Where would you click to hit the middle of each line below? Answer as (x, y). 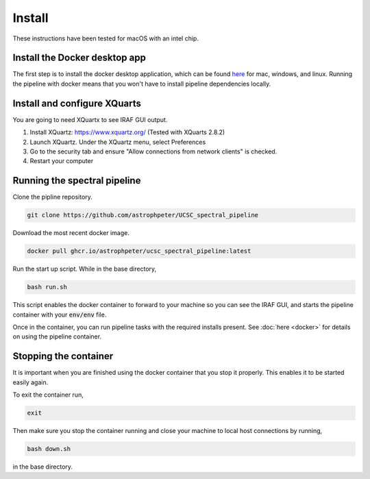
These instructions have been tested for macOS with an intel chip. (106, 38)
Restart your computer (62, 161)
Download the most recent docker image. (71, 233)
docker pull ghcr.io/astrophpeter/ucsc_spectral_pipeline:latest (139, 251)
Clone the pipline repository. (52, 197)
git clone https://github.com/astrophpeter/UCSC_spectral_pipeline (143, 215)
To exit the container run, (48, 395)
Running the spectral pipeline (77, 181)
